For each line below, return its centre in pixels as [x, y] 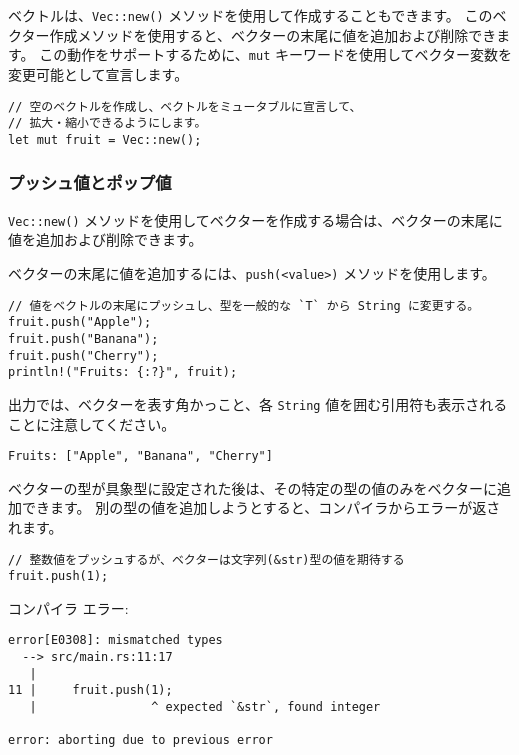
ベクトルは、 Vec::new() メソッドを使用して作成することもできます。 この [250, 15]
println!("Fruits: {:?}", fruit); [123, 372]
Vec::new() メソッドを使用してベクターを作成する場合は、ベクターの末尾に [255, 219]
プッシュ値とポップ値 [90, 182]
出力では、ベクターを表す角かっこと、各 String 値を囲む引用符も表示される [258, 403]
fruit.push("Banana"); [83, 338]
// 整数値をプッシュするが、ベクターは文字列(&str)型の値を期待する [206, 559]
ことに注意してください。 [92, 423]
